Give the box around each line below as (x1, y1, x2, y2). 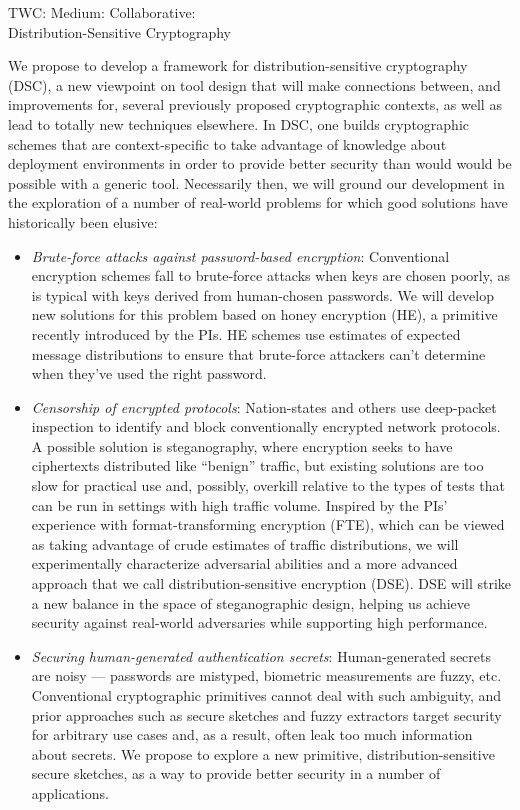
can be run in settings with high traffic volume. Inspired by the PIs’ (31, 494, 448, 515)
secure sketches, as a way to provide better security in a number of (31, 763, 441, 784)
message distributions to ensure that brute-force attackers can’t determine (31, 343, 486, 364)
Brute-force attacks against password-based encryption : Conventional (31, 245, 450, 266)
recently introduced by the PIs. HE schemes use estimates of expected (31, 323, 461, 344)
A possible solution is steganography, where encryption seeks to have (31, 435, 453, 456)
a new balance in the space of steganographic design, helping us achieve (31, 592, 471, 613)
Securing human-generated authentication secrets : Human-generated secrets (31, 645, 491, 666)
